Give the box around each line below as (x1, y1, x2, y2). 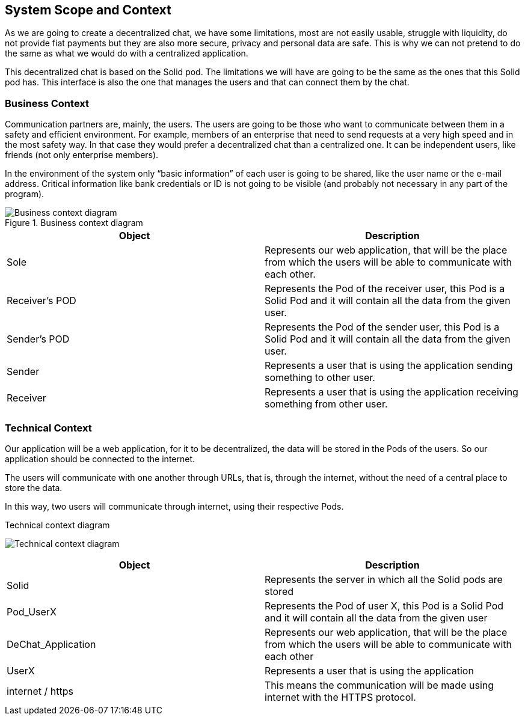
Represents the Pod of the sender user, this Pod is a (265, 321, 500, 334)
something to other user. (265, 371, 375, 384)
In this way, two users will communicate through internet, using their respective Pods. (5, 501, 344, 511)
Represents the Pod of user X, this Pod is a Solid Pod (265, 599, 504, 612)
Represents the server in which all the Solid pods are (265, 573, 503, 585)
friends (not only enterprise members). (5, 150, 159, 160)
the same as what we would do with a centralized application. (5, 48, 248, 59)
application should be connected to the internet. (5, 453, 195, 464)
